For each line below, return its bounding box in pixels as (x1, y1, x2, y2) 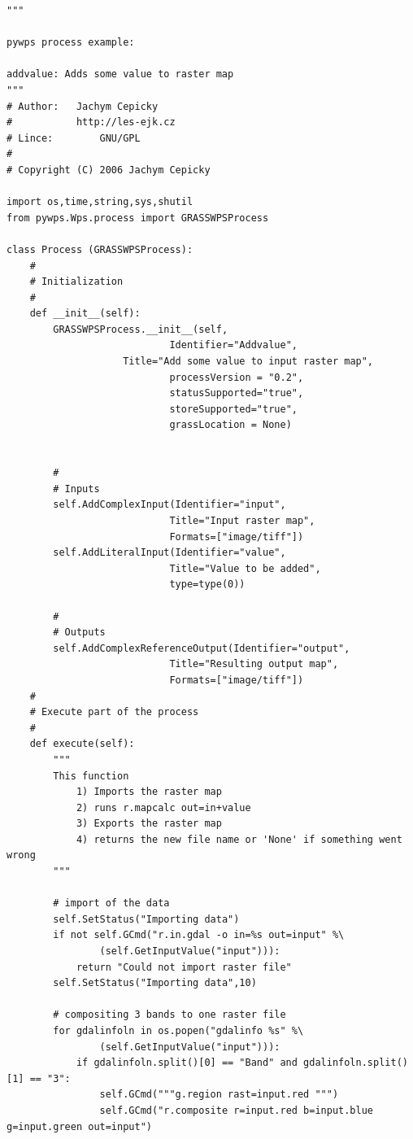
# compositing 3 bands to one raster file (53, 1009, 286, 1021)
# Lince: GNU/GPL (7, 132, 141, 144)
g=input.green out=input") (7, 1120, 152, 1132)
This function (53, 770, 129, 782)
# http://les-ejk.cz (7, 116, 176, 129)
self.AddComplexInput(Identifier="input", (53, 499, 286, 511)
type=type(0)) (169, 578, 246, 591)
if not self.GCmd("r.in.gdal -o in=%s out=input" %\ (53, 929, 345, 941)
